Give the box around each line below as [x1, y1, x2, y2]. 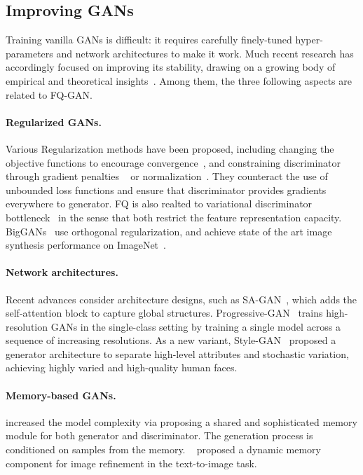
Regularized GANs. [6, 114, 102, 129]
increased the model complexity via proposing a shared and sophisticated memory [6, 414, 357, 429]
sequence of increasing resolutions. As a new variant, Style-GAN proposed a [6, 333, 336, 347]
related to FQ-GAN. [6, 87, 93, 102]
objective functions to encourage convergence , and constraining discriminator [6, 155, 341, 170]
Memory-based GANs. [6, 387, 116, 402]
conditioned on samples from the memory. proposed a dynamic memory [6, 442, 321, 457]
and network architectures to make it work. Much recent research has [56, 46, 354, 60]
